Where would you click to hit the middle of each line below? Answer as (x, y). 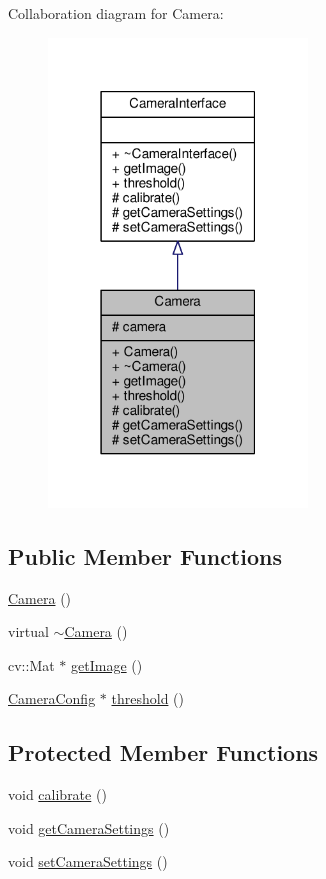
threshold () (147, 698)
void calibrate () (57, 794)
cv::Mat (31, 664)
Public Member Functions (145, 555)
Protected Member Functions (163, 752)
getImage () (107, 664)
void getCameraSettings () (89, 827)
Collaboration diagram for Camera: (116, 13)
